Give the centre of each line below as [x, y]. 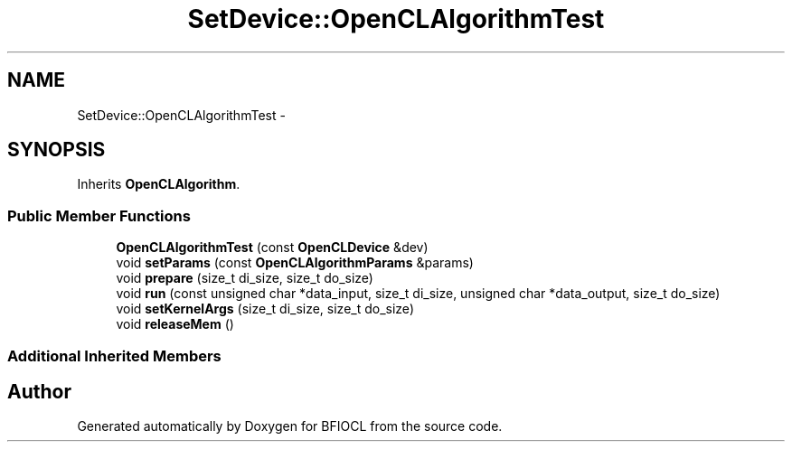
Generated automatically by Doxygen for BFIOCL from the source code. [290, 426]
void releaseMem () [175, 324]
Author [39, 391]
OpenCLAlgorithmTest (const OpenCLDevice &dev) [272, 248]
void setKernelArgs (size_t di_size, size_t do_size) [265, 309]
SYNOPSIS [57, 150]
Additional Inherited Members [114, 355]
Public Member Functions [99, 215]
